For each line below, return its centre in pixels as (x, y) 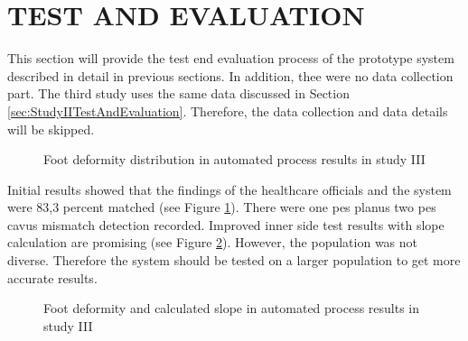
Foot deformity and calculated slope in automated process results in (232, 308)
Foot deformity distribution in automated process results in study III (234, 159)
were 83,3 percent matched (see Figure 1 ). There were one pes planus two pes (222, 207)
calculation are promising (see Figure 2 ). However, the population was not (213, 242)
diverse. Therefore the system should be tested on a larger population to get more (234, 260)
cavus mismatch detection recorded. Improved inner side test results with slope (226, 224)
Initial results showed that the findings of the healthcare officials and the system (229, 189)
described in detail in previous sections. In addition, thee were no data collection (230, 75)
